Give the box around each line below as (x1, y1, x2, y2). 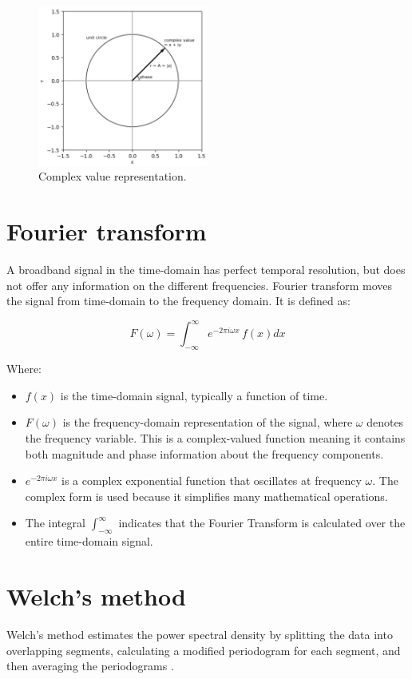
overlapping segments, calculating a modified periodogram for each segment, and (6, 641, 401, 658)
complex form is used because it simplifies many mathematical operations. (25, 487, 388, 504)
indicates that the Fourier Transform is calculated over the (118, 514, 406, 531)
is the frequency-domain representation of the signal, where (62, 414, 353, 431)
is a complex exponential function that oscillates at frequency (61, 472, 362, 489)
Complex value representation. (38, 168, 187, 185)
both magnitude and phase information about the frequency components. (25, 445, 384, 462)
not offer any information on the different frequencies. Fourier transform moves (6, 276, 392, 293)
